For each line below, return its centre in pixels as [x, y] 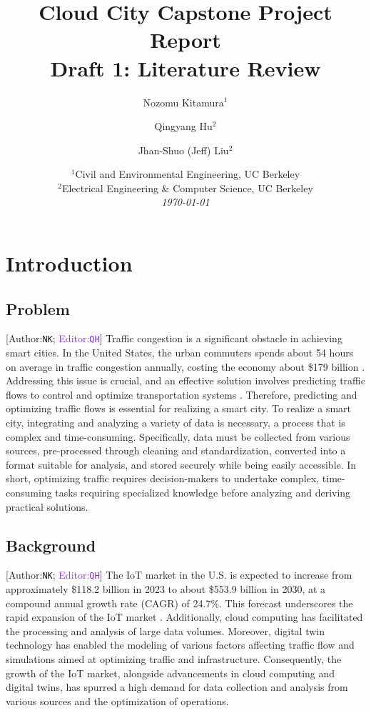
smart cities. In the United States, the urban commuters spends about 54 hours [180, 353]
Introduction [69, 263]
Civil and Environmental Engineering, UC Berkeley [188, 174]
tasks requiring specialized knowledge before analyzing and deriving [203, 493]
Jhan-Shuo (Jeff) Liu [183, 150]
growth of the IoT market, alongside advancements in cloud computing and [171, 673]
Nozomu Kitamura [183, 102]
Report [185, 40]
